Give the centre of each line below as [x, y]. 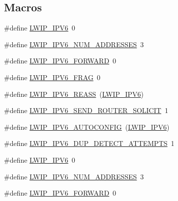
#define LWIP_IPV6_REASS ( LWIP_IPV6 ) [74, 94]
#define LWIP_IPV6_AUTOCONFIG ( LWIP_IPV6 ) [87, 127]
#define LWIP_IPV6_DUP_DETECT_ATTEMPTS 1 [89, 143]
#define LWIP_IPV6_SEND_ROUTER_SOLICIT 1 [86, 110]
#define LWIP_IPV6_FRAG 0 [52, 77]
